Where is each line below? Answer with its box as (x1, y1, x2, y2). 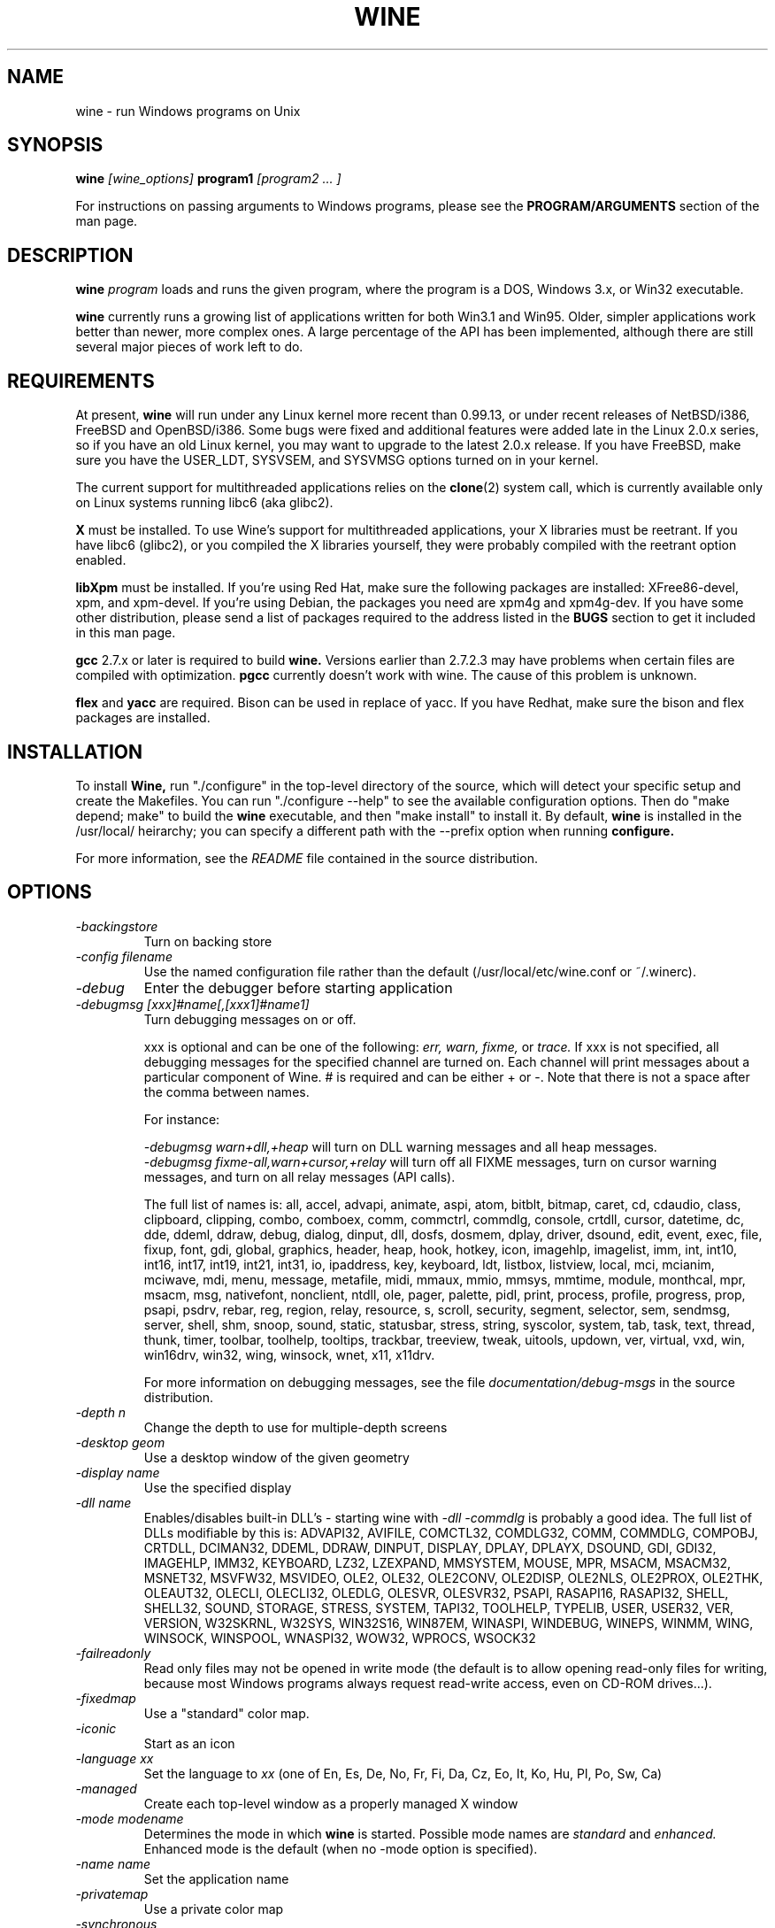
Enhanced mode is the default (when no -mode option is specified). (143, 1840, 538, 1856)
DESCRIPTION (7, 243, 134, 266)
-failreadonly (75, 1645, 151, 1661)
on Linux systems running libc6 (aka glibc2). (75, 495, 334, 511)
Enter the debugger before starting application (143, 978, 453, 997)
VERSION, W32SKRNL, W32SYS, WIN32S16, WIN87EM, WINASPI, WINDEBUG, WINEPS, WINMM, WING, (143, 1615, 754, 1631)
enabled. (75, 552, 127, 568)
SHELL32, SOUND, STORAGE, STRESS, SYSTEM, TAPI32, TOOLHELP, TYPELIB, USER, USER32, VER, (143, 1600, 734, 1616)
